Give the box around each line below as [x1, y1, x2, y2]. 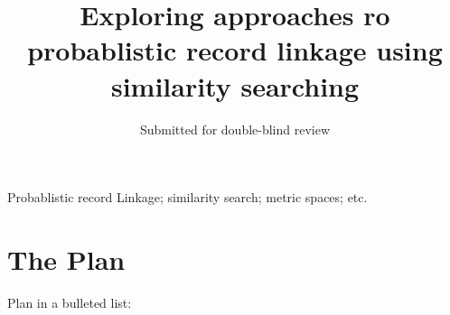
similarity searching [110, 67, 360, 104]
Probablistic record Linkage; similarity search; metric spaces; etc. [7, 188, 368, 207]
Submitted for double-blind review [139, 119, 331, 138]
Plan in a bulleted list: [7, 292, 132, 311]
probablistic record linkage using [27, 32, 443, 69]
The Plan [7, 240, 126, 277]
